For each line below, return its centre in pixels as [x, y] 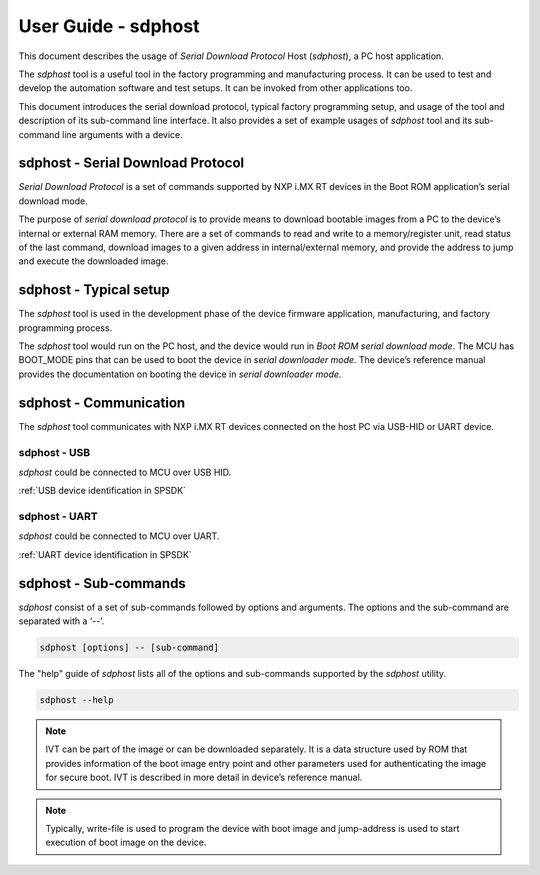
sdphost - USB [54, 452]
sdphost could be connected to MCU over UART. [119, 536]
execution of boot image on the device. [126, 842]
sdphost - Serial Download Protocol [131, 163]
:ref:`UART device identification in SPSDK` [105, 554]
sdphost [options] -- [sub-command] [129, 648]
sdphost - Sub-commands [102, 583]
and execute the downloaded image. [93, 261]
